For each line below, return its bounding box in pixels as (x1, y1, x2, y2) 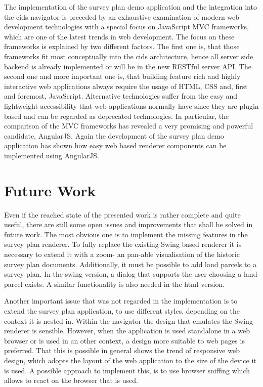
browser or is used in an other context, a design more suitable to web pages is (4, 335, 245, 346)
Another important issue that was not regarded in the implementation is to (4, 295, 238, 306)
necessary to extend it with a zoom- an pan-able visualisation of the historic (4, 249, 240, 259)
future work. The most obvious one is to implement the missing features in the (4, 229, 248, 239)
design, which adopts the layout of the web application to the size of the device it (4, 355, 256, 365)
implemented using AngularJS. (4, 150, 99, 160)
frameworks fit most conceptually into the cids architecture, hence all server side (4, 51, 253, 61)
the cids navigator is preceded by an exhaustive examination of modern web (4, 11, 240, 22)
